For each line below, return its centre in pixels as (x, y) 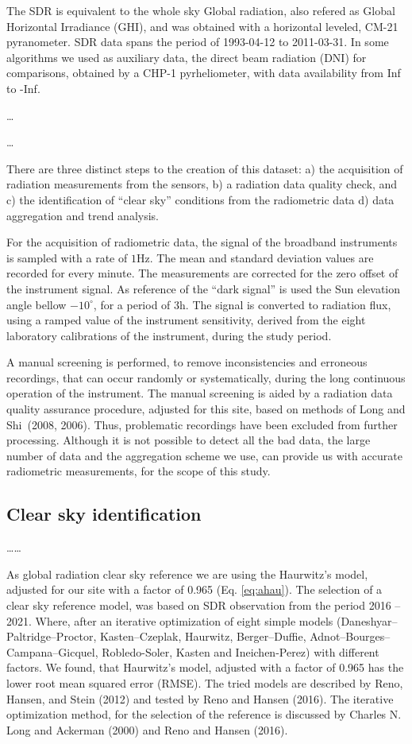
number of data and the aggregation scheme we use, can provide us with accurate (204, 455)
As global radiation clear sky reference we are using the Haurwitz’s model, (187, 573)
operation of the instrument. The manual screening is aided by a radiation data (200, 393)
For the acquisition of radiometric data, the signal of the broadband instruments (202, 242)
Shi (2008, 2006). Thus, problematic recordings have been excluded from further (202, 424)
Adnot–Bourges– (350, 636)
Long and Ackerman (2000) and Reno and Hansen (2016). (147, 729)
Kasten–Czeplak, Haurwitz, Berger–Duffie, (203, 636)
